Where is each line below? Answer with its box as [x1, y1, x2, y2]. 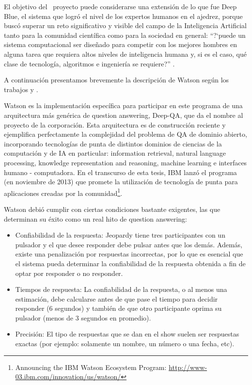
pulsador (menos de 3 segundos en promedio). [15, 312, 151, 322]
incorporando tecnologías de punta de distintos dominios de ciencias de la [4, 138, 222, 148]
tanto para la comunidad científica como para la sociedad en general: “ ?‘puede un [4, 30, 246, 40]
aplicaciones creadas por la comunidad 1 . [4, 186, 123, 198]
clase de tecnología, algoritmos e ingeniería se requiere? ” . [4, 58, 175, 68]
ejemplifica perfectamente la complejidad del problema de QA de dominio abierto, [4, 129, 247, 139]
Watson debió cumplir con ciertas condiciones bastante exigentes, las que [4, 204, 220, 214]
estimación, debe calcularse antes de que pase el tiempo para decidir [15, 293, 218, 304]
